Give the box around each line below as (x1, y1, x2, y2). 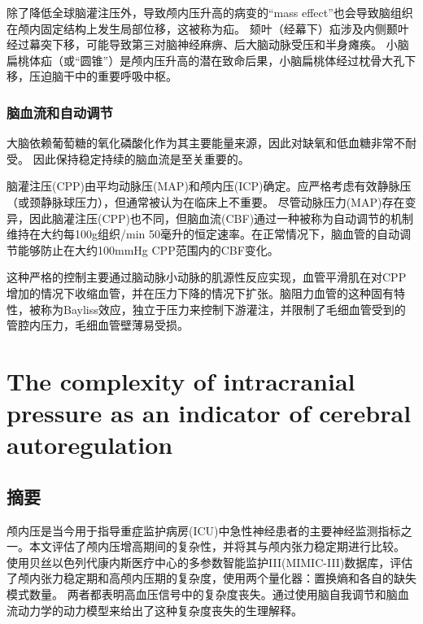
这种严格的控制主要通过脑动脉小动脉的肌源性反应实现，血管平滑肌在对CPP (7, 268, 407, 286)
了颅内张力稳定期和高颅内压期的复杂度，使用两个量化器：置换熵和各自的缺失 (7, 569, 416, 587)
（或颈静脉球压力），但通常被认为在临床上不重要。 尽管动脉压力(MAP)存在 (7, 193, 405, 210)
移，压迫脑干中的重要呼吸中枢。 (7, 68, 177, 85)
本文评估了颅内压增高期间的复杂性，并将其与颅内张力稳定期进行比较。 (28, 538, 405, 555)
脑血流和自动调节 (7, 102, 113, 122)
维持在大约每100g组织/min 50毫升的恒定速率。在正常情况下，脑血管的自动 (7, 225, 399, 242)
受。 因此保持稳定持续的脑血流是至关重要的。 (7, 150, 250, 167)
